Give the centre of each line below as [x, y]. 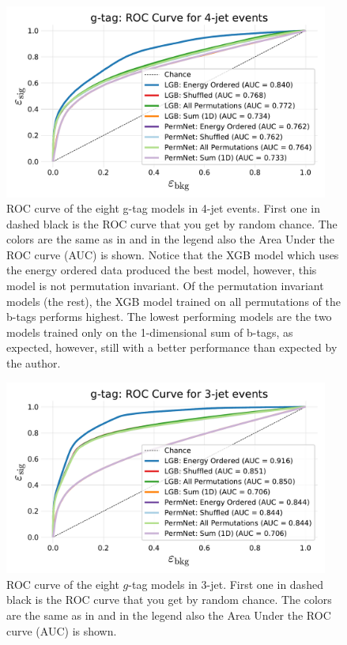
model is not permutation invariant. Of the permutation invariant [165, 286]
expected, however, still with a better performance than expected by [172, 347]
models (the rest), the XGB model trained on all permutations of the [173, 301]
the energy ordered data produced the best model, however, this [162, 270]
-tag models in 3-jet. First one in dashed [226, 584]
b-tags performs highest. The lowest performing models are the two [169, 317]
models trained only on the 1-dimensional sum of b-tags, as [150, 332]
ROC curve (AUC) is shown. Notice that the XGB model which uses [173, 254]
